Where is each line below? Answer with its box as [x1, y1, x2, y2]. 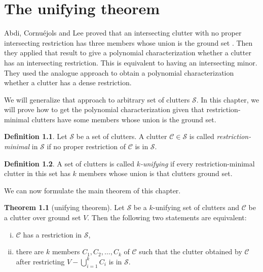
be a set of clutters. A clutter [76, 131, 167, 142]
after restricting [16, 256, 65, 266]
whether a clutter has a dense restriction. [4, 77, 132, 88]
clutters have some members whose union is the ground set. [31, 114, 216, 124]
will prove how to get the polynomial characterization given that [4, 104, 204, 115]
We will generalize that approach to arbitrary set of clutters [4, 94, 190, 105]
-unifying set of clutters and [153, 202, 239, 213]
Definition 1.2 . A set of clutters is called [4, 158, 134, 168]
